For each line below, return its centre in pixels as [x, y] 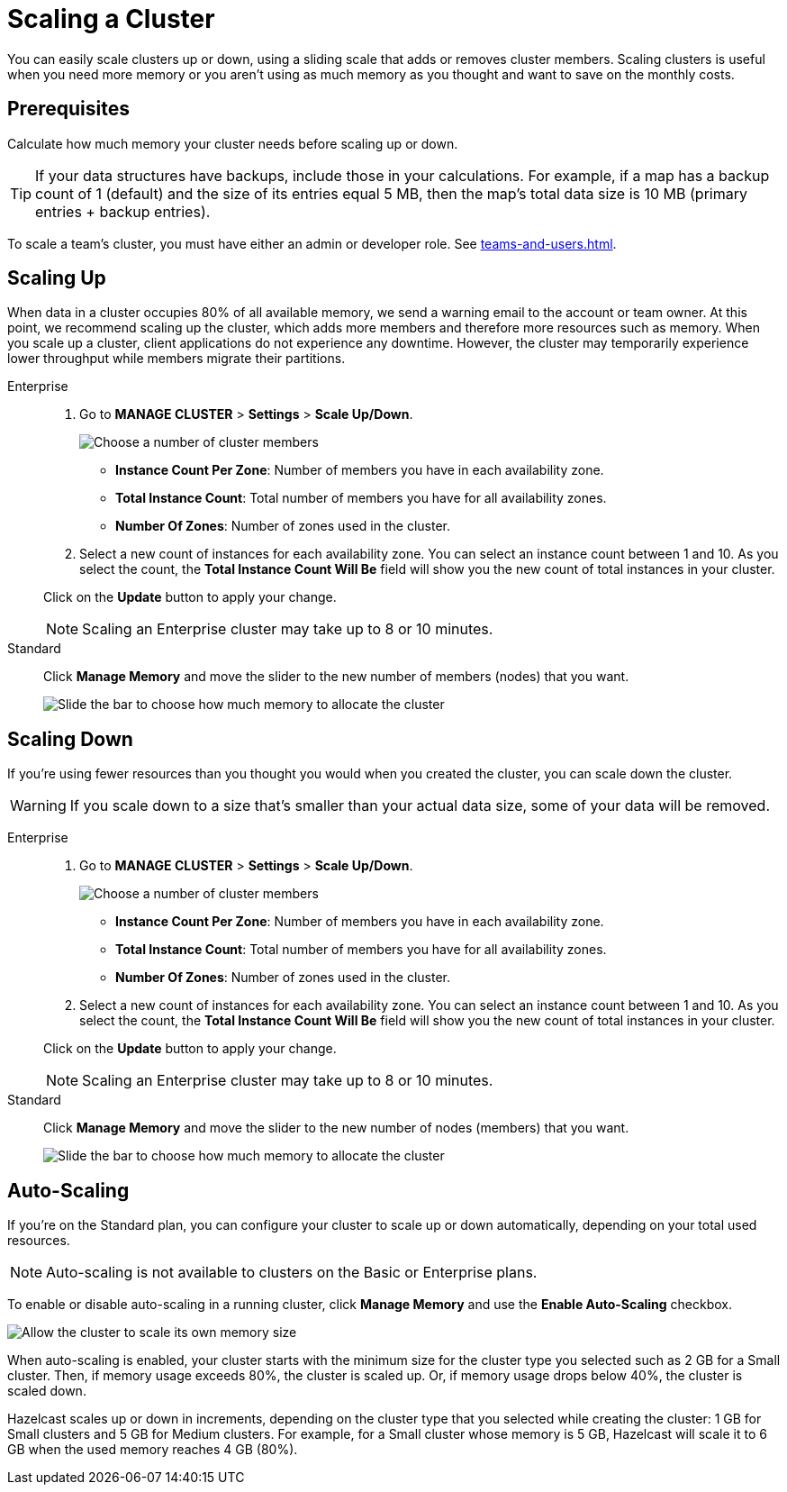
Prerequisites [68, 109]
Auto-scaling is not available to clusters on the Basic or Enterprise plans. [292, 1273]
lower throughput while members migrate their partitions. [176, 359]
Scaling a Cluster [111, 19]
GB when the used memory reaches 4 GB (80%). [153, 1450]
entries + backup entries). [123, 211]
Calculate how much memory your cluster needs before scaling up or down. [233, 143]
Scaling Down [70, 739]
